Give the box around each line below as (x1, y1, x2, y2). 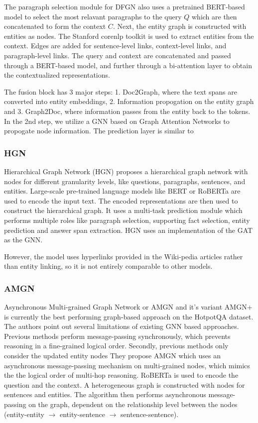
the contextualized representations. (4, 70, 110, 80)
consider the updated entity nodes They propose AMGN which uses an (4, 350, 221, 361)
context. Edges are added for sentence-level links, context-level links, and (4, 40, 227, 51)
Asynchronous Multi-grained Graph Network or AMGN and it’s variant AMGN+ (4, 302, 253, 312)
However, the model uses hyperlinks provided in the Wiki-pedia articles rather (4, 251, 243, 261)
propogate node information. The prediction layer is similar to (4, 125, 194, 136)
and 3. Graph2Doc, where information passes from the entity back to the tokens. (4, 106, 251, 116)
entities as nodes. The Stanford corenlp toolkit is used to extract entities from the (4, 30, 254, 41)
